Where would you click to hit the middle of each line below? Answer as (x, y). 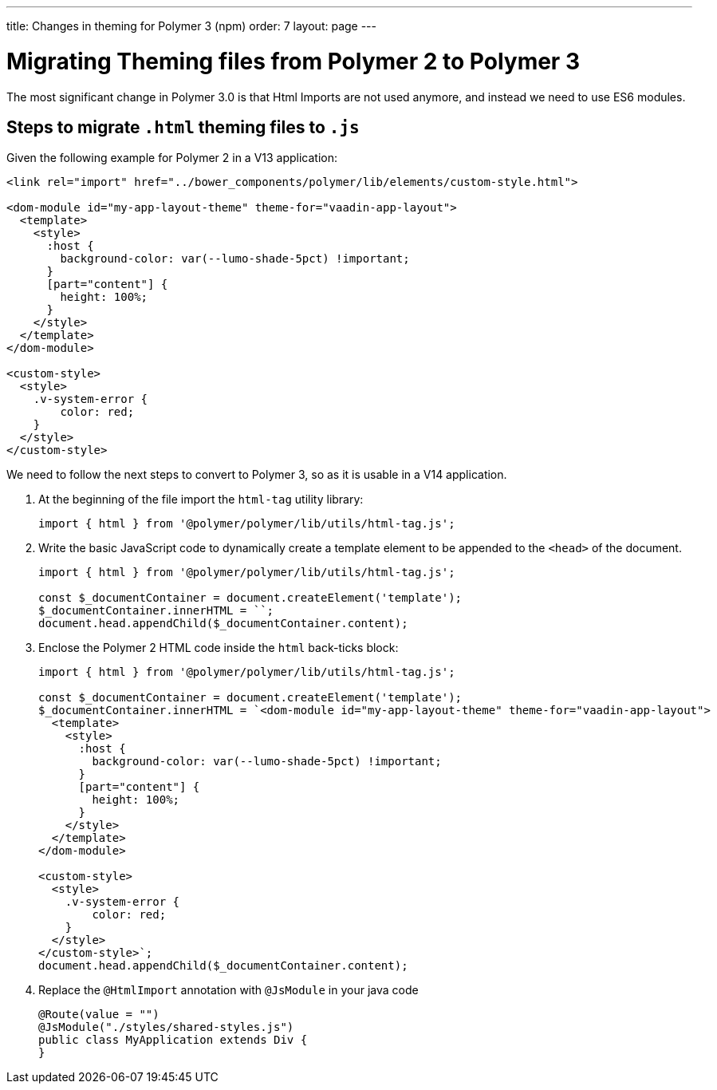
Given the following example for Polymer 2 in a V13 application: (172, 158)
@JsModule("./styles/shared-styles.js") (166, 1027)
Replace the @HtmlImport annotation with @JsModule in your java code (228, 990)
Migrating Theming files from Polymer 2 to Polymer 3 (293, 61)
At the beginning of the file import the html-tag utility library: (201, 500)
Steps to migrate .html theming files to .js (183, 127)
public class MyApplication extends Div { (173, 1040)
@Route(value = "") (99, 1015)
